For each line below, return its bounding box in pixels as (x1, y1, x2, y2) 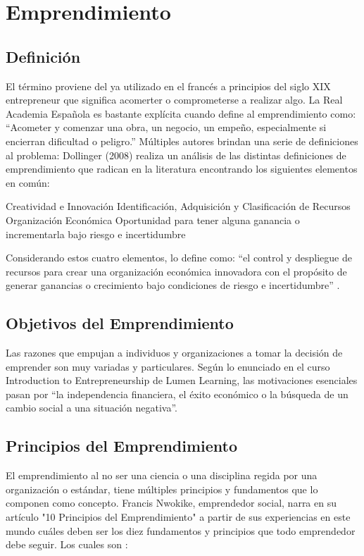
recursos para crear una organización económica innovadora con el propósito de (6, 264, 347, 278)
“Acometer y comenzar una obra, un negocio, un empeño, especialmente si (6, 120, 327, 135)
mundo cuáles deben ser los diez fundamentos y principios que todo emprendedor (6, 523, 356, 538)
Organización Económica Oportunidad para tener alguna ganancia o (6, 212, 300, 227)
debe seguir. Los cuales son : (6, 537, 128, 552)
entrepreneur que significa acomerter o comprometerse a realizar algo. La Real (6, 92, 343, 107)
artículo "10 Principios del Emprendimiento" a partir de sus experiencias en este (6, 509, 351, 524)
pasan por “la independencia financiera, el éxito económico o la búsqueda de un (6, 386, 349, 401)
